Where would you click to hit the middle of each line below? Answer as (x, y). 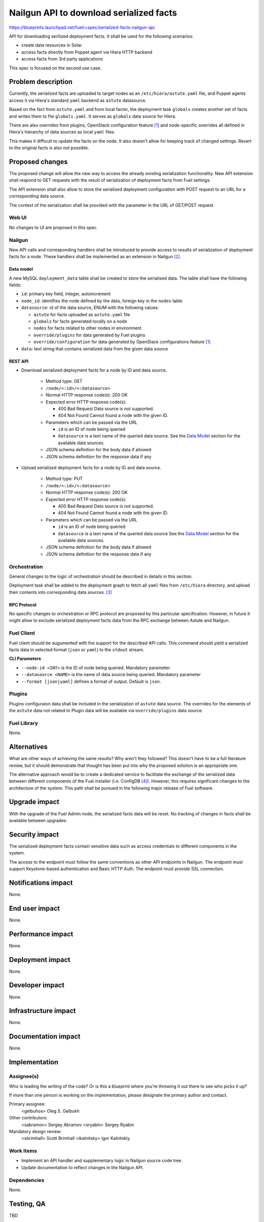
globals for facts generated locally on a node (80, 321)
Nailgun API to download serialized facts (93, 13)
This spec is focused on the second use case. (55, 68)
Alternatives (28, 747)
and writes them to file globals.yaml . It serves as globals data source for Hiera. (93, 116)
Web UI (18, 218)
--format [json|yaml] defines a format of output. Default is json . (91, 681)
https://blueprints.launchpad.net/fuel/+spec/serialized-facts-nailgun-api (82, 27)
